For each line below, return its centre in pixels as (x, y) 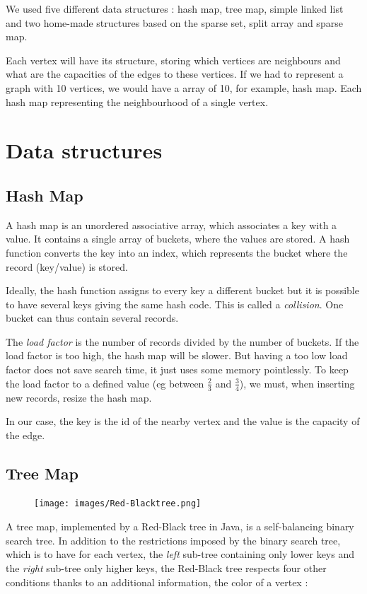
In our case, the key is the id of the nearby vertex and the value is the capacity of (183, 421)
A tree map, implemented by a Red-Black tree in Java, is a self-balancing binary (180, 526)
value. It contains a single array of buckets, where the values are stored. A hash (178, 239)
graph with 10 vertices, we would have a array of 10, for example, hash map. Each (184, 87)
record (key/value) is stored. (67, 266)
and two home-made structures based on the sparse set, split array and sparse (174, 22)
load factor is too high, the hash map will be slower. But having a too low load (177, 355)
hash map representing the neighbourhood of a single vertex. (137, 101)
